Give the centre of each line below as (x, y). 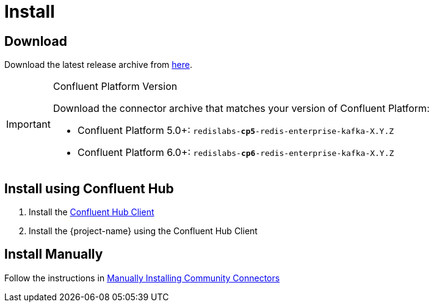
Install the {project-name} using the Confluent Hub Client (143, 231)
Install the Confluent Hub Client (92, 212)
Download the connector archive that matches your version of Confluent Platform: (241, 109)
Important (28, 124)
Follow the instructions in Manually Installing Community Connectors (142, 278)
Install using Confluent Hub (89, 188)
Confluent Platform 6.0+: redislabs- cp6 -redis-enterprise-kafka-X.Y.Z (236, 153)
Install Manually (54, 254)
